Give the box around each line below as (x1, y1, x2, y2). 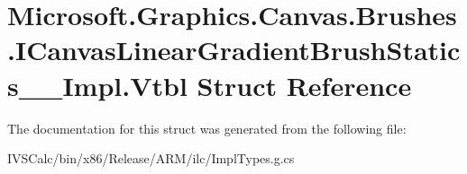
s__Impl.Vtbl (7, 66, 188, 103)
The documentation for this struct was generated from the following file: (7, 118, 407, 137)
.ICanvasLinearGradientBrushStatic (7, 31, 461, 68)
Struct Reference (197, 66, 412, 103)
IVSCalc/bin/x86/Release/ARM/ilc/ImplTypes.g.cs (7, 149, 295, 168)
